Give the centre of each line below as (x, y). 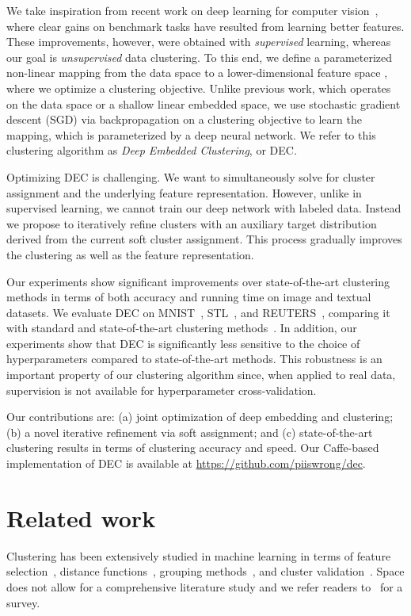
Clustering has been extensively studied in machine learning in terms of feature (199, 555)
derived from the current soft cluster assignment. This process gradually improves (204, 239)
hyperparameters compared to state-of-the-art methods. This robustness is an (194, 359)
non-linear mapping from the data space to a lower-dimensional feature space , (197, 73)
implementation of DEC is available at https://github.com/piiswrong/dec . (186, 463)
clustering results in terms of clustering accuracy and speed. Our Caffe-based (193, 448)
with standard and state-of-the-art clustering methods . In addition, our (182, 328)
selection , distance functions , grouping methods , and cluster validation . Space (205, 571)
